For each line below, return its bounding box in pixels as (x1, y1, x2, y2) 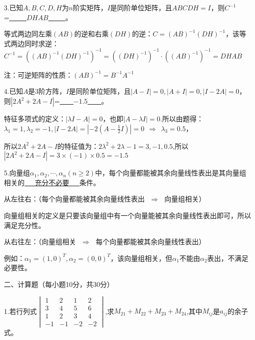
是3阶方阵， (28, 86, 66, 96)
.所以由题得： (160, 113, 204, 124)
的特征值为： (57, 141, 99, 151)
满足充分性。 (4, 220, 45, 230)
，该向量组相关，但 (110, 253, 173, 263)
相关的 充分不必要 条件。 (4, 177, 100, 187)
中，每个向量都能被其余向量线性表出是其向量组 (95, 168, 246, 178)
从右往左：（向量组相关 (4, 236, 76, 247)
